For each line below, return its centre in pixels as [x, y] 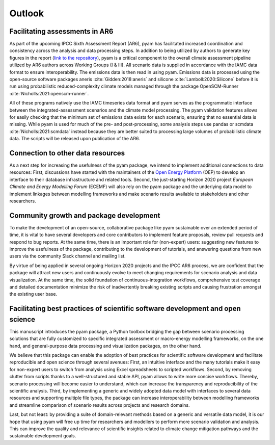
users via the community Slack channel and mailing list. [67, 256]
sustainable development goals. [43, 436]
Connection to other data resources [67, 153]
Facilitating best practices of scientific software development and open [125, 309]
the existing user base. [33, 294]
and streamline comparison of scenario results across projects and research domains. [100, 405]
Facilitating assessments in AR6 [61, 31]
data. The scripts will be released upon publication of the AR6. [75, 139]
